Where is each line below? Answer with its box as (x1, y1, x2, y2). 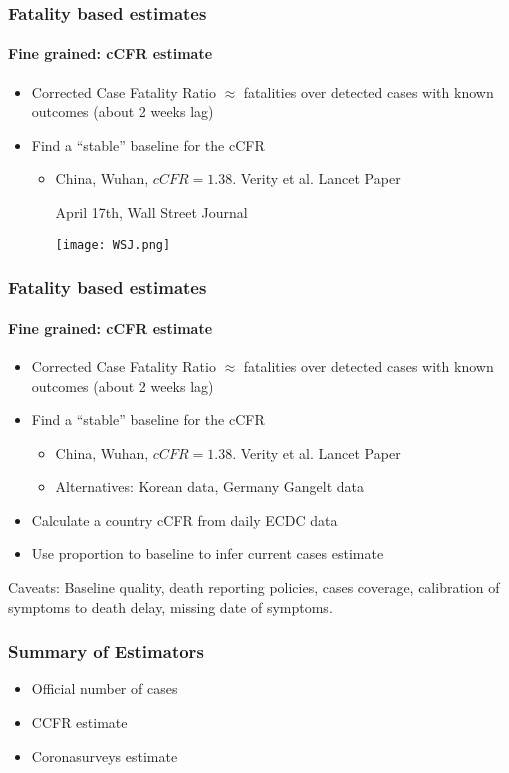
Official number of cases (31, 678, 178, 699)
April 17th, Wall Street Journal (55, 202, 248, 223)
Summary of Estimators (8, 639, 204, 664)
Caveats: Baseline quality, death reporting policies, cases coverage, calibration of (8, 577, 500, 598)
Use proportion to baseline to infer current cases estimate (31, 543, 384, 564)
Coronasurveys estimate (31, 745, 178, 766)
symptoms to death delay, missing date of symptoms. (8, 596, 333, 617)
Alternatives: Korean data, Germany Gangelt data (55, 476, 364, 497)
